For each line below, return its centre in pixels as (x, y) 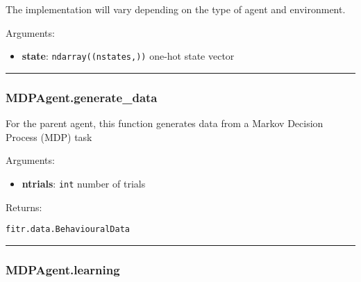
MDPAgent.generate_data (82, 97)
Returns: (24, 207)
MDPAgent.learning (63, 269)
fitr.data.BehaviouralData (68, 230)
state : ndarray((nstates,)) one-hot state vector (128, 56)
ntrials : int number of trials (84, 183)
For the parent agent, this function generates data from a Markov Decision (165, 123)
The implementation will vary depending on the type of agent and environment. (176, 9)
